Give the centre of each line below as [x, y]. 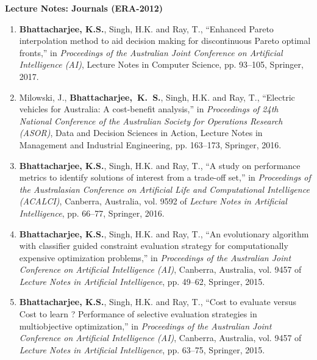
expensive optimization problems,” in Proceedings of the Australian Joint [155, 257]
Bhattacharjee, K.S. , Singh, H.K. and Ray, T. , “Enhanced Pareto [146, 28]
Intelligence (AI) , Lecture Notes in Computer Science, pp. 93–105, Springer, [161, 64]
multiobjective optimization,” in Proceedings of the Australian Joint [145, 326]
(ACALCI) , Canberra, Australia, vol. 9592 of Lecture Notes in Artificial [153, 201]
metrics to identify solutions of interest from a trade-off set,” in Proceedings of [165, 177]
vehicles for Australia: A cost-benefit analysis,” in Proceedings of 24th [149, 109]
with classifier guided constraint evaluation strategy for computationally [154, 246]
